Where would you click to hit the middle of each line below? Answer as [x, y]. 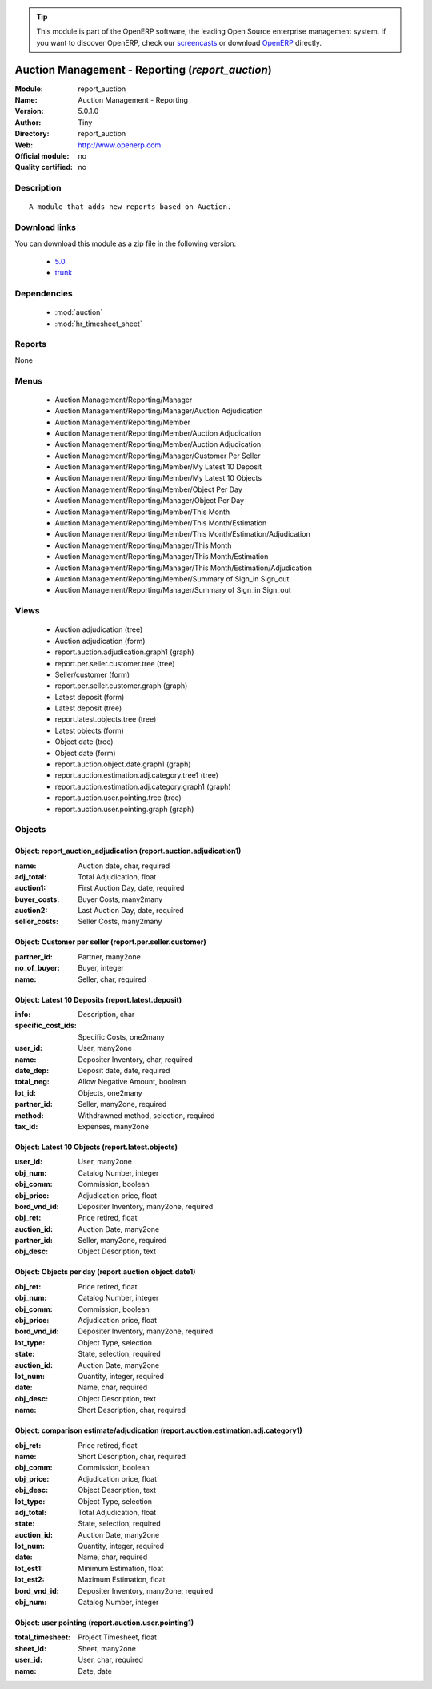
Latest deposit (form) [90, 697]
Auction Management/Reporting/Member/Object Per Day [149, 489]
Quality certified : [44, 167]
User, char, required [111, 1660]
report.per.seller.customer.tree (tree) [115, 663]
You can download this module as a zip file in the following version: [126, 243]
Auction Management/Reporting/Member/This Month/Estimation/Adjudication [183, 534]
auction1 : [30, 888]
